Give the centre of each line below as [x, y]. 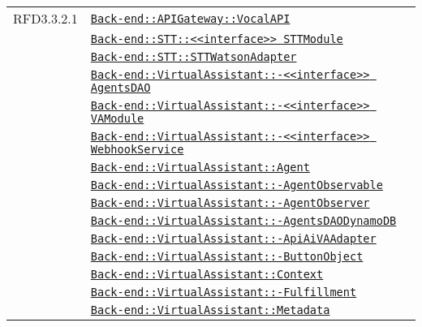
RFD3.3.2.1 [45, 18]
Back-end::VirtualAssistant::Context [207, 274]
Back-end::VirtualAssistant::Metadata [210, 310]
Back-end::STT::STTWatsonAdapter [194, 57]
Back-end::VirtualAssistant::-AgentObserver [230, 203]
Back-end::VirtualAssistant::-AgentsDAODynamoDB [243, 221]
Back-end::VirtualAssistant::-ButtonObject [227, 256]
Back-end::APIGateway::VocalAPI [190, 18]
